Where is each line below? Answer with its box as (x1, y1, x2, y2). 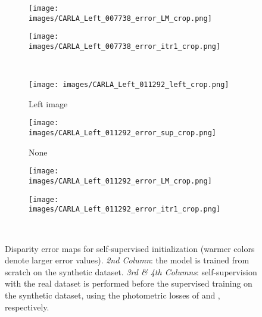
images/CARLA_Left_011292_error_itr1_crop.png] (29, 205, 221, 214)
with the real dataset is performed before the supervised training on (5, 277, 252, 290)
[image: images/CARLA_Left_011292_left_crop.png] (29, 80, 229, 89)
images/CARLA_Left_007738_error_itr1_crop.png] (29, 42, 221, 51)
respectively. (5, 300, 49, 313)
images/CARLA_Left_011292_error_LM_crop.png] (29, 177, 212, 186)
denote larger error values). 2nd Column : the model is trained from (5, 254, 249, 266)
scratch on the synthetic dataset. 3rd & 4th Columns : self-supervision (5, 265, 257, 278)
